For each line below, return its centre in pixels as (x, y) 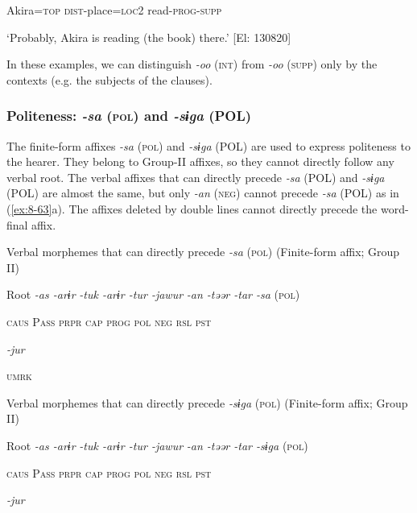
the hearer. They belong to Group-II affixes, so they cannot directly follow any (200, 161)
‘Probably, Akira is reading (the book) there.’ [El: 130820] (149, 37)
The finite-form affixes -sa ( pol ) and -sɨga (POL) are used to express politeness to (208, 145)
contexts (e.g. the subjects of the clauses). (109, 79)
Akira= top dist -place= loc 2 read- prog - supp (114, 10)
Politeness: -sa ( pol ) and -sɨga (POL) (129, 116)
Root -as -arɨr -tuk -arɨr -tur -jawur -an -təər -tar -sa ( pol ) (153, 294)
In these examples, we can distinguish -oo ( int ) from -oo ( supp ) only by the (192, 64)
